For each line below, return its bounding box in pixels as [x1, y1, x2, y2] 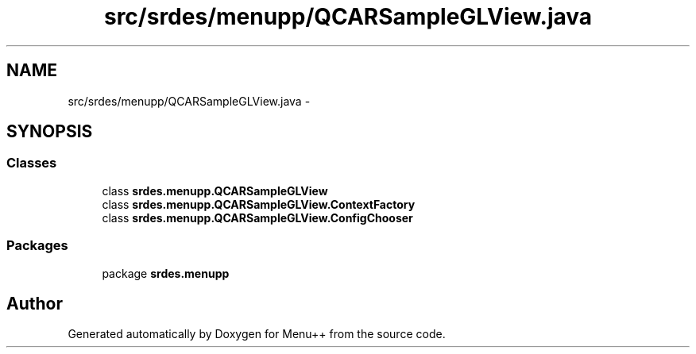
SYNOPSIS [6, 121, 93, 142]
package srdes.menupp [102, 266, 230, 280]
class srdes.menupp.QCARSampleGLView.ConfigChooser [102, 210, 413, 225]
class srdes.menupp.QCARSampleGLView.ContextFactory [102, 197, 416, 211]
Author [6, 293, 63, 314]
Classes [6, 155, 57, 171]
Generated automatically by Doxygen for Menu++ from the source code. [68, 327, 446, 341]
